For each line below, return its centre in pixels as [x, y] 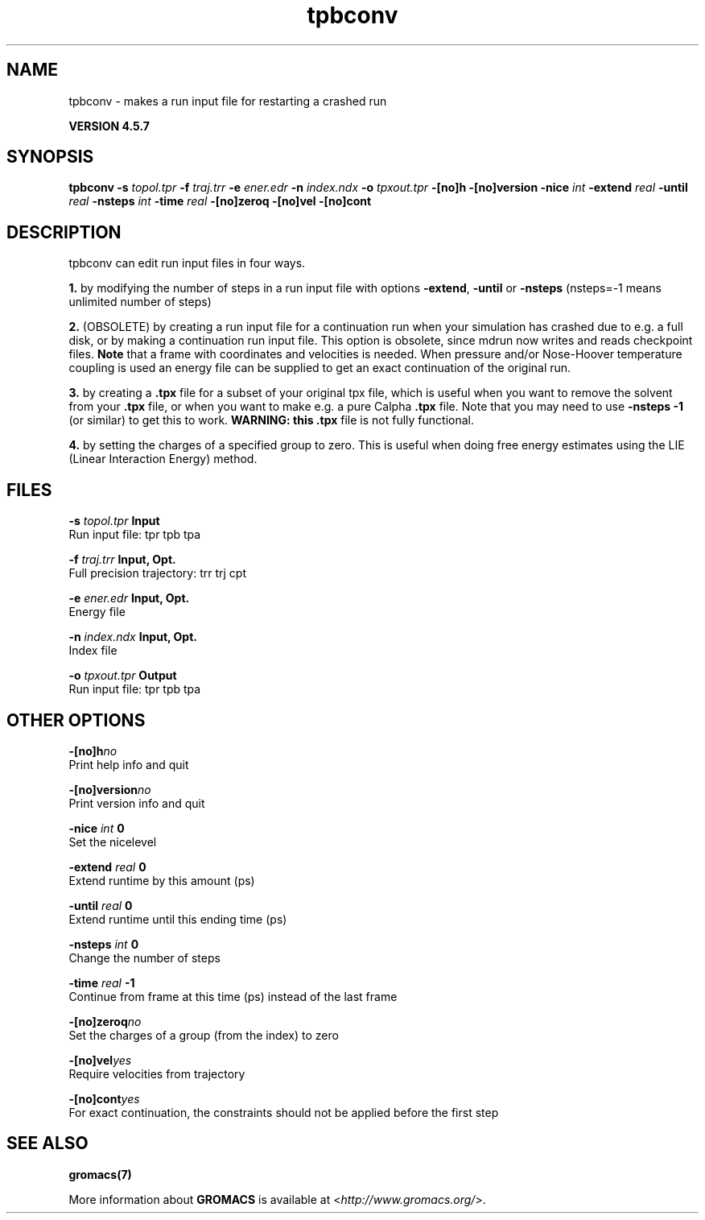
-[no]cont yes [104, 1098]
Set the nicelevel [113, 842]
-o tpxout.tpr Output [123, 676]
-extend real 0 [107, 866]
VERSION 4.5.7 [109, 126]
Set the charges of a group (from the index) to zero [204, 1035]
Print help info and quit [129, 764]
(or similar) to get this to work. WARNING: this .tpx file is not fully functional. [271, 420]
